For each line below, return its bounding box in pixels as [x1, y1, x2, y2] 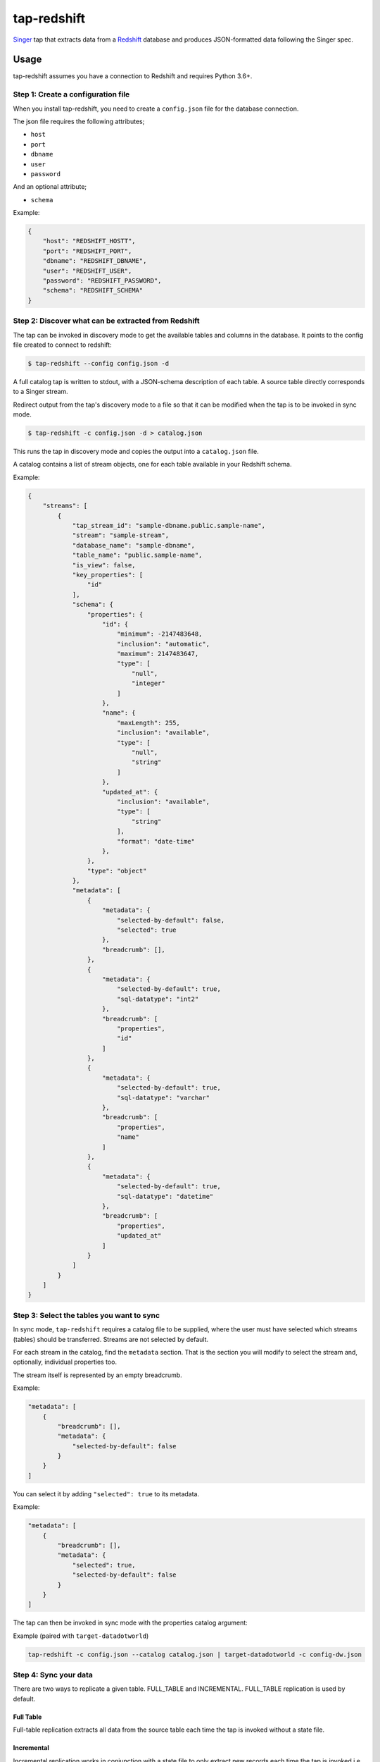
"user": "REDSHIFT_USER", [42, 266, 132, 275]
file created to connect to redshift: [13, 340, 112, 349]
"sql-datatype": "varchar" [116, 1093, 210, 1102]
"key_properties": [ [72, 571, 144, 579]
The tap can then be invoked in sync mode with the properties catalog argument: [13, 1618, 248, 1627]
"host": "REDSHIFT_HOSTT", [42, 237, 137, 245]
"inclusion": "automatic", [116, 640, 210, 648]
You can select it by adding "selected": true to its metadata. [13, 1489, 200, 1498]
